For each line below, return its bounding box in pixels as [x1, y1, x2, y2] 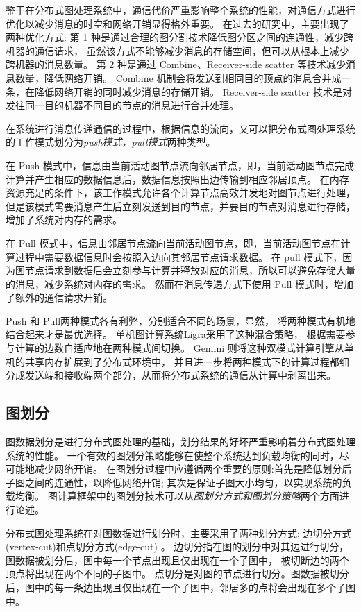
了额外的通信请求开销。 [6, 290, 112, 305]
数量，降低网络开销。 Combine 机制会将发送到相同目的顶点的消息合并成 [15, 70, 342, 85]
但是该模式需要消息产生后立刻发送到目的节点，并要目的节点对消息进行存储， [6, 198, 355, 213]
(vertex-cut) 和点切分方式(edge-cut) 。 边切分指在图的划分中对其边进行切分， [6, 539, 349, 554]
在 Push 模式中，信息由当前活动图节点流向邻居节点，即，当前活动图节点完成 [6, 158, 354, 172]
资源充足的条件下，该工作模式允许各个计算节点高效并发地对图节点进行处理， [6, 185, 355, 200]
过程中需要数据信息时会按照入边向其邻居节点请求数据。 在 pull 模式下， [15, 249, 343, 264]
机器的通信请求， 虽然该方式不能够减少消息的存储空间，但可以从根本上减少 [6, 43, 349, 58]
